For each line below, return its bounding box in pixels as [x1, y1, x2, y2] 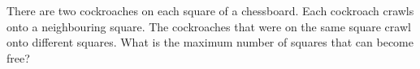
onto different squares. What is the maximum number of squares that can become [6, 34, 414, 51]
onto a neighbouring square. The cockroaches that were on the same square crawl [6, 18, 411, 34]
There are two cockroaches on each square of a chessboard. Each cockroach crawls [6, 2, 414, 18]
